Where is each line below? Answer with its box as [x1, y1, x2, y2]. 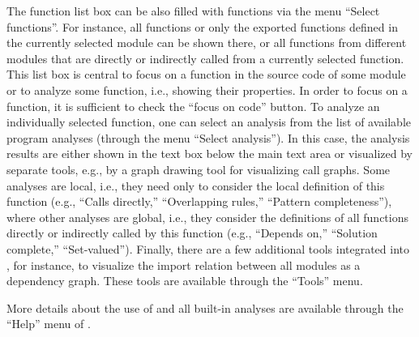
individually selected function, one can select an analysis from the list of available [6, 113, 411, 130]
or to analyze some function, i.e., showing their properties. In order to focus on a [6, 81, 408, 98]
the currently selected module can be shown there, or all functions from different [6, 34, 407, 51]
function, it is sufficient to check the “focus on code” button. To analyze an [6, 97, 380, 114]
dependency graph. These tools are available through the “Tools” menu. [6, 272, 363, 289]
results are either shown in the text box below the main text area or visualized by [6, 145, 413, 162]
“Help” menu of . [6, 315, 91, 332]
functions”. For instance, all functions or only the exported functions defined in [6, 18, 398, 35]
